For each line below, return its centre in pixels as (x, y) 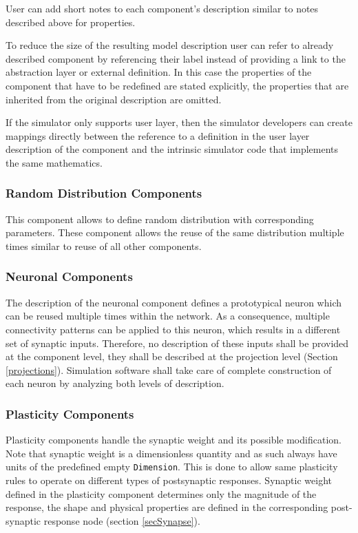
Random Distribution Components (104, 193)
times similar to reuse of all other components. (104, 245)
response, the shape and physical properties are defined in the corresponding (167, 507)
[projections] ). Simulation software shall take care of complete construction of (169, 369)
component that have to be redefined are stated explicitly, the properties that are (177, 85)
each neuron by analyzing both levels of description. (115, 383)
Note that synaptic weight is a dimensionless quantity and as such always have (171, 453)
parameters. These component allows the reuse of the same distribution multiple (175, 232)
